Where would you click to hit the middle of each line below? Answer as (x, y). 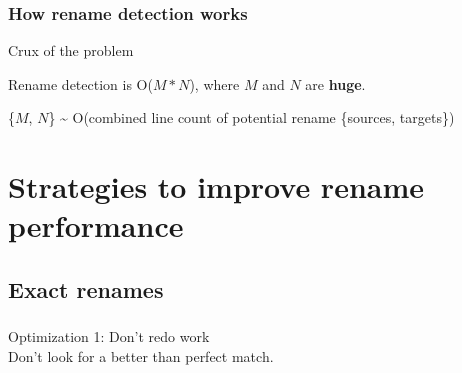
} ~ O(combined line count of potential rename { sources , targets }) (251, 117)
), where (214, 83)
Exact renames (86, 288)
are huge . (335, 83)
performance (96, 225)
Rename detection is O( (80, 83)
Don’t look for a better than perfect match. (141, 355)
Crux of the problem (71, 50)
